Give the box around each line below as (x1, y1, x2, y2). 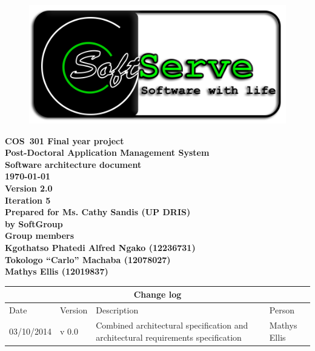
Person (269, 304, 294, 316)
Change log (133, 288, 182, 301)
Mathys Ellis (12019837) (5, 265, 108, 278)
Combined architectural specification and (96, 318, 248, 331)
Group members (5, 229, 75, 242)
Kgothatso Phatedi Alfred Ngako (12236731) (5, 241, 196, 253)
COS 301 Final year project (5, 134, 124, 147)
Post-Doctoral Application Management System (5, 146, 210, 159)
